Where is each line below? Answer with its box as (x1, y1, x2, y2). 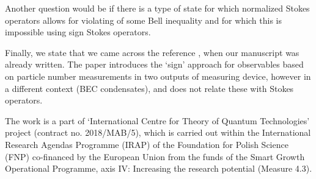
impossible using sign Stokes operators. (5, 26, 151, 38)
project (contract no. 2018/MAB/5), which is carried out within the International (5, 126, 311, 139)
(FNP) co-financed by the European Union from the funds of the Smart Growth (5, 150, 305, 163)
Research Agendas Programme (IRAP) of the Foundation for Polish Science (5, 138, 288, 150)
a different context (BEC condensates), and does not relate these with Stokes (5, 82, 294, 94)
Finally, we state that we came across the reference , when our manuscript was (5, 46, 299, 58)
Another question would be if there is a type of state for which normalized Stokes (5, 2, 310, 14)
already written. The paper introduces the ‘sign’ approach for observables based (5, 58, 304, 71)
